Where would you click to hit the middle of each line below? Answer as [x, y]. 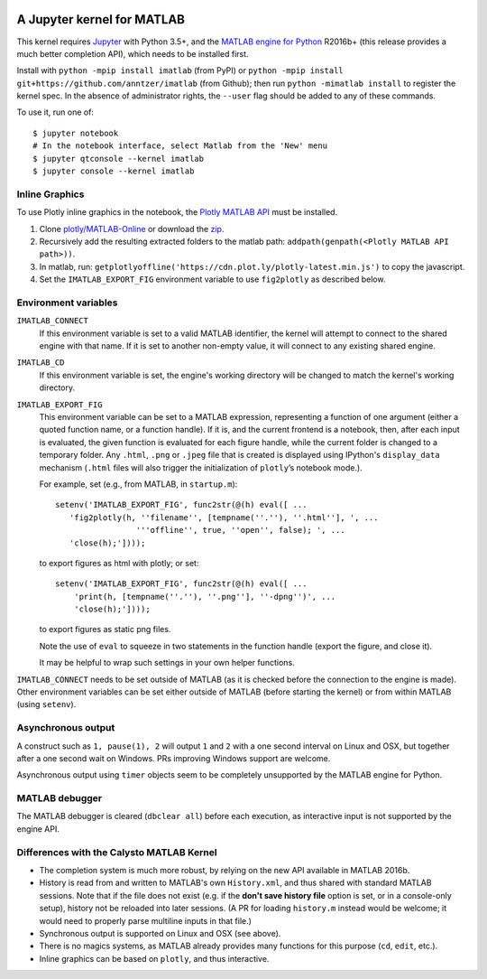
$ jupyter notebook [76, 133]
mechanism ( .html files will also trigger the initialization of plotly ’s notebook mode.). [201, 467]
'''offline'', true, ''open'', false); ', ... [241, 530]
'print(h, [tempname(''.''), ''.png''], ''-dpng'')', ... [205, 597]
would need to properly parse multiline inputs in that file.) [146, 920]
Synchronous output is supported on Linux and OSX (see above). [160, 933]
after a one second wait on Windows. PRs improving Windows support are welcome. [174, 758]
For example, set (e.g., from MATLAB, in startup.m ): [138, 484]
